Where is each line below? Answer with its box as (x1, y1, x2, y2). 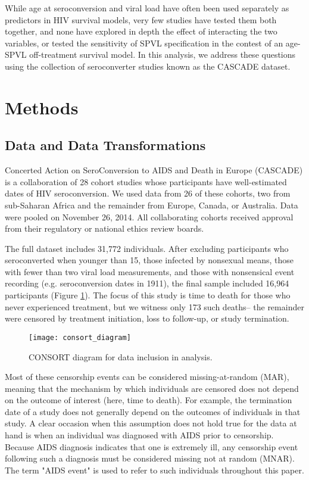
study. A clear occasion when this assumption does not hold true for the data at (5, 417, 297, 429)
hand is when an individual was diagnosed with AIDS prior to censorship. (5, 429, 274, 441)
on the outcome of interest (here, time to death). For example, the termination (5, 394, 292, 406)
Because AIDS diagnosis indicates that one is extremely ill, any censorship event (5, 440, 298, 453)
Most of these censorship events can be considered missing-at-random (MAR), (5, 370, 289, 383)
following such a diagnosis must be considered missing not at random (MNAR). (5, 452, 295, 465)
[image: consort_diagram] (29, 333, 131, 342)
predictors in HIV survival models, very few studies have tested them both (5, 13, 277, 26)
